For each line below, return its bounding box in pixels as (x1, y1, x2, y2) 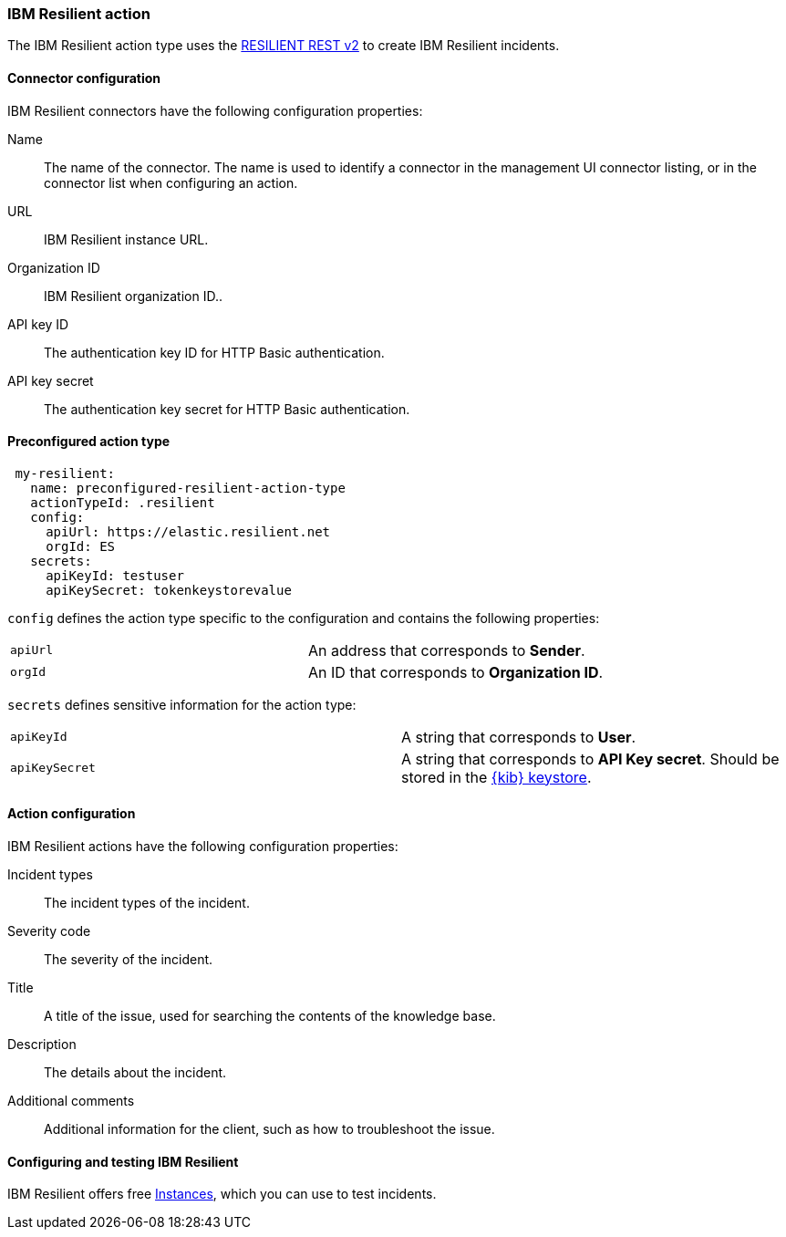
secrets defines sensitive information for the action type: (7, 696, 357, 712)
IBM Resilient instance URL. (44, 231, 209, 247)
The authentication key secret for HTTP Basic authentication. (44, 400, 410, 417)
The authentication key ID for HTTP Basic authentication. (44, 344, 385, 360)
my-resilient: (15, 465, 116, 481)
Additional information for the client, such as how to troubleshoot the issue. (44, 1121, 495, 1138)
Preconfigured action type (7, 433, 171, 450)
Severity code (7, 923, 91, 940)
